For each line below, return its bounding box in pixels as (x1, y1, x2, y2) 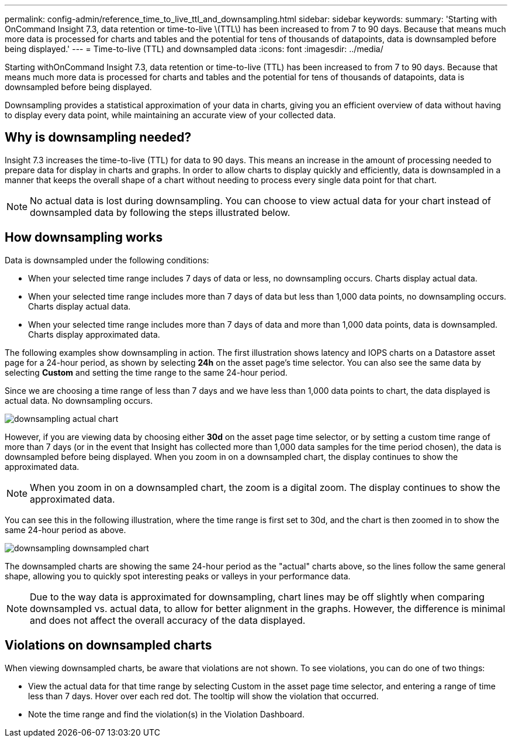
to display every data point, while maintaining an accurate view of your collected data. (5, 110, 336, 120)
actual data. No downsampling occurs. (5, 395, 153, 406)
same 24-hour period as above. (5, 524, 126, 535)
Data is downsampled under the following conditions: (5, 255, 209, 265)
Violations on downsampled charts (5, 638, 212, 653)
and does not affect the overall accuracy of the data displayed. (30, 614, 306, 626)
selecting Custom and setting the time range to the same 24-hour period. (5, 367, 288, 377)
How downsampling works (5, 230, 163, 245)
